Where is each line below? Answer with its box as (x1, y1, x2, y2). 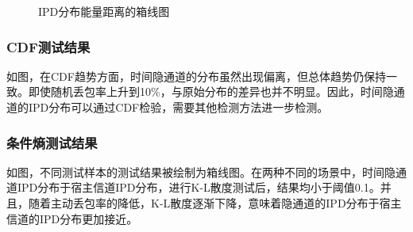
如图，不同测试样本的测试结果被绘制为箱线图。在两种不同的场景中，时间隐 (6, 163, 396, 180)
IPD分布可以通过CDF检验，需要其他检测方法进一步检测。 (28, 99, 329, 115)
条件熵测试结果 (6, 132, 98, 152)
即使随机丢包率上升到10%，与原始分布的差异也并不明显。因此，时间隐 (28, 83, 394, 100)
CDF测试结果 (6, 36, 91, 56)
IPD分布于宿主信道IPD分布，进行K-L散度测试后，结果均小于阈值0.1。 (17, 179, 380, 196)
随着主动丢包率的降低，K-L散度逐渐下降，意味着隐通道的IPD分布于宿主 (28, 195, 402, 211)
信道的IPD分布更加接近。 (6, 210, 138, 226)
